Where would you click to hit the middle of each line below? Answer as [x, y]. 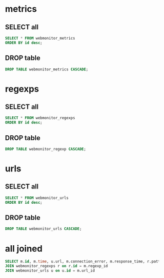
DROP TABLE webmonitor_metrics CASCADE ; [47, 69]
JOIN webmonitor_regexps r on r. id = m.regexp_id [57, 266]
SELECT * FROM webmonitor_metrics [40, 38]
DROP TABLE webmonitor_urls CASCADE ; [43, 229]
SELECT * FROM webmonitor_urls [37, 198]
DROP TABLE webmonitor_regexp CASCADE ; [46, 149]
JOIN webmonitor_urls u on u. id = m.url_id [50, 271]
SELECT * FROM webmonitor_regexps [40, 118]
